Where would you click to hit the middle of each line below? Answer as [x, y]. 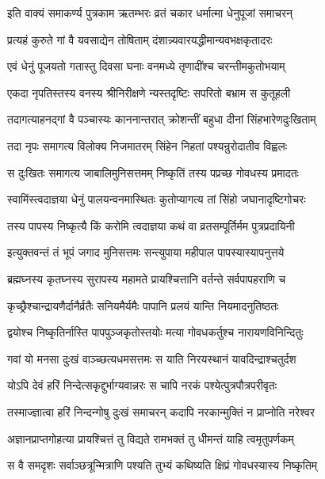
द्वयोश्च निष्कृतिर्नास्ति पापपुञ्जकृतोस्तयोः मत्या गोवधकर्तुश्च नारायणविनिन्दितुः [155, 332]
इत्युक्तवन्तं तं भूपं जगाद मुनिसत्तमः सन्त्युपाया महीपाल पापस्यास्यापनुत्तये [146, 252]
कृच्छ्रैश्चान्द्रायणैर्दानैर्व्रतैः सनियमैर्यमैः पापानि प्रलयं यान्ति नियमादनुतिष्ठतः [143, 305]
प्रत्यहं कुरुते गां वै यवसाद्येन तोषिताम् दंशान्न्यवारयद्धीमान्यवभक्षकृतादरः [140, 39]
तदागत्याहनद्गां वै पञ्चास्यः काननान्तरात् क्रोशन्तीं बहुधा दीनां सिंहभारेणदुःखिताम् [162, 119]
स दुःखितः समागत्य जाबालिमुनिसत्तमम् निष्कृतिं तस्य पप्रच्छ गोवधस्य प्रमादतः [153, 172]
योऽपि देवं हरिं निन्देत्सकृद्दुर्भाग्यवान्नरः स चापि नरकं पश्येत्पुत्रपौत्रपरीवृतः [142, 385]
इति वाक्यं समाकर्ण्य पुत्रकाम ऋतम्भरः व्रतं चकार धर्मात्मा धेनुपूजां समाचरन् [150, 13]
